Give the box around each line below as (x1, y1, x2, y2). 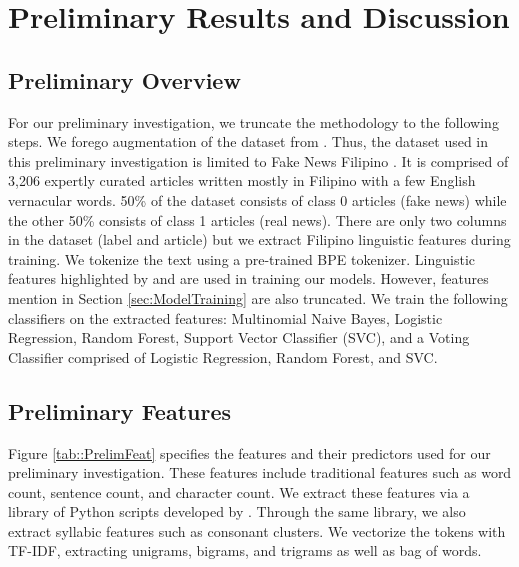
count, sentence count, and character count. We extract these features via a (8, 481, 470, 502)
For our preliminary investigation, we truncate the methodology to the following (8, 111, 499, 132)
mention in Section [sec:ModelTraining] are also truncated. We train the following (8, 287, 508, 308)
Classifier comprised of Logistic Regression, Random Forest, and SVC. (8, 346, 438, 367)
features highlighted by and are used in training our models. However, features (8, 268, 489, 289)
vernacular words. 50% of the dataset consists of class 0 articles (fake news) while (8, 189, 507, 210)
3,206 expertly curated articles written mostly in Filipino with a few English (8, 170, 476, 191)
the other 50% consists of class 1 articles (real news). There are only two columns (8, 209, 507, 230)
